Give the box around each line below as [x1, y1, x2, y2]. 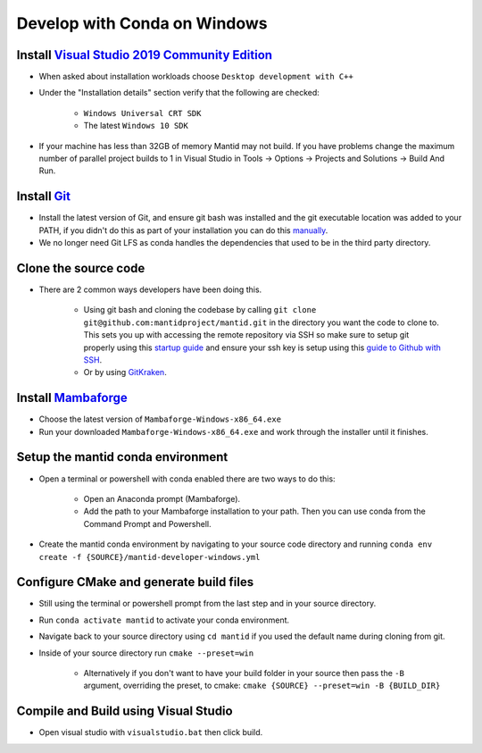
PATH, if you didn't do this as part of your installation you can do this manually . [38, 224, 328, 236]
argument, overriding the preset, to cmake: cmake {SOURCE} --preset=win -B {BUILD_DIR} [83, 680, 441, 691]
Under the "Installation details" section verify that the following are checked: [38, 88, 320, 98]
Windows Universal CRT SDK [83, 108, 202, 118]
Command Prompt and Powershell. [83, 518, 212, 529]
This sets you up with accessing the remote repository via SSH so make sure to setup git [83, 330, 410, 340]
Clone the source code [16, 260, 145, 276]
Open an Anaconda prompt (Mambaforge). [83, 493, 241, 504]
